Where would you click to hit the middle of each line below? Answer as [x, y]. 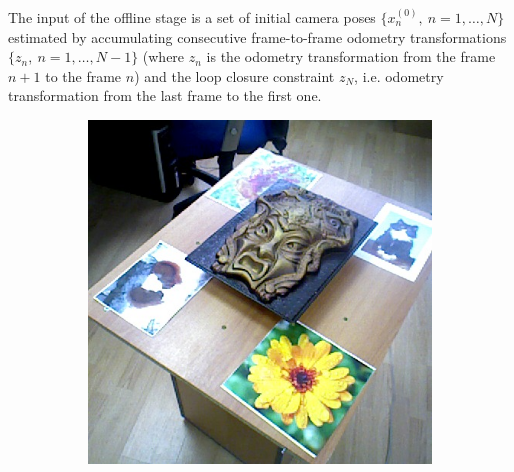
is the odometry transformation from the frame [351, 56]
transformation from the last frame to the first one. [165, 95]
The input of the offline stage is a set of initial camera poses [192, 17]
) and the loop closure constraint [234, 75]
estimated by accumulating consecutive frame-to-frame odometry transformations [257, 36]
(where [163, 56]
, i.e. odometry [399, 75]
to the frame [83, 75]
